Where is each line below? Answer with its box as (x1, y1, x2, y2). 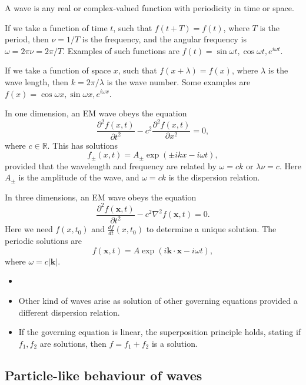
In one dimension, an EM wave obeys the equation (5, 107, 187, 119)
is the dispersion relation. (168, 171, 260, 183)
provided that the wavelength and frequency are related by (5, 159, 217, 172)
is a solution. (151, 337, 198, 349)
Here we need (5, 223, 53, 235)
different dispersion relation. (18, 306, 120, 318)
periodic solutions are (5, 235, 82, 247)
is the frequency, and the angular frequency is (82, 33, 247, 45)
